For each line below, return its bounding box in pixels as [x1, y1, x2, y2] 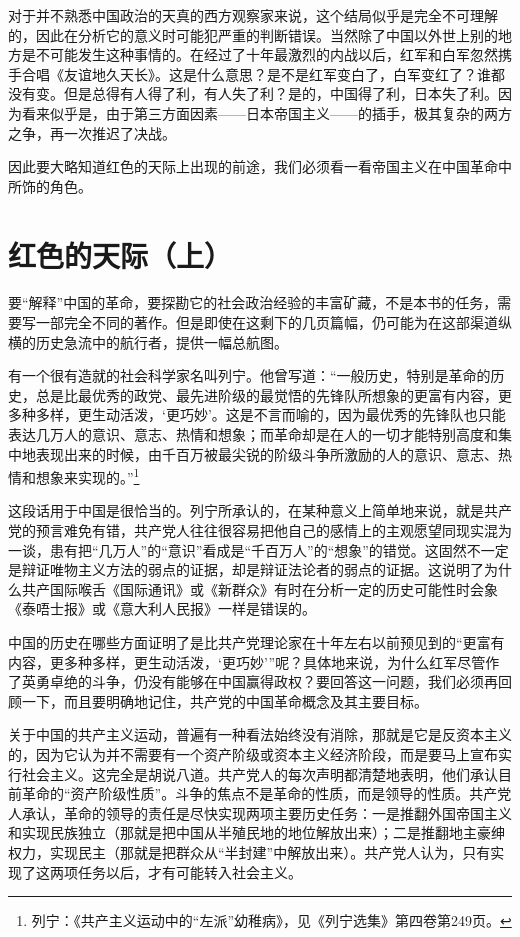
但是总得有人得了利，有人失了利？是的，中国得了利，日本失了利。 [63, 83, 498, 104]
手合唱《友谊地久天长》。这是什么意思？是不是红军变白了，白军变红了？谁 [8, 63, 491, 84]
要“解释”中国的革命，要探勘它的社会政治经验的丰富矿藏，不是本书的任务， [8, 292, 498, 313]
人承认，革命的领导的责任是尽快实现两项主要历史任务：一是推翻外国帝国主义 [8, 802, 512, 823]
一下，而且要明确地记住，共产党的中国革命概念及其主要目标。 [21, 690, 428, 711]
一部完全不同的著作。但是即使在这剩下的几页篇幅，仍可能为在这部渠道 [35, 312, 498, 333]
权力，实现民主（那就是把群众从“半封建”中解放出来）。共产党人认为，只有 [8, 841, 491, 862]
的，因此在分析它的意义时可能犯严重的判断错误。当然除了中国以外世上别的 [8, 24, 498, 45]
